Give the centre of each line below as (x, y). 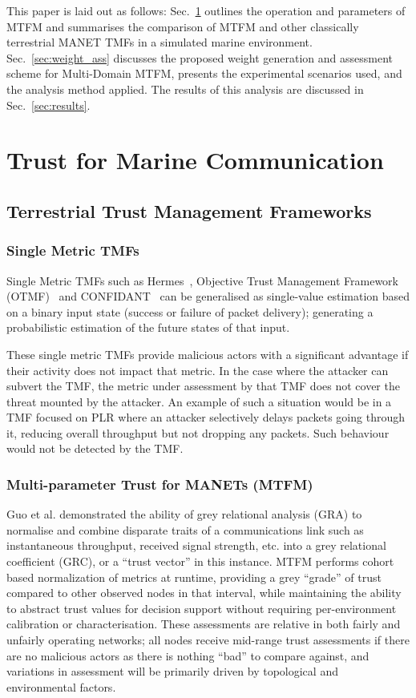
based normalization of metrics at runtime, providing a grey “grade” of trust (194, 577)
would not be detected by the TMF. (95, 448)
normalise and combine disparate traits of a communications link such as (185, 529)
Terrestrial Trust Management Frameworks (189, 210)
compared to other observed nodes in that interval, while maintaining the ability (204, 593)
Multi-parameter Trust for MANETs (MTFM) (160, 484)
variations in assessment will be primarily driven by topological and (172, 671)
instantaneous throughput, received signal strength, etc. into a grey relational (196, 545)
